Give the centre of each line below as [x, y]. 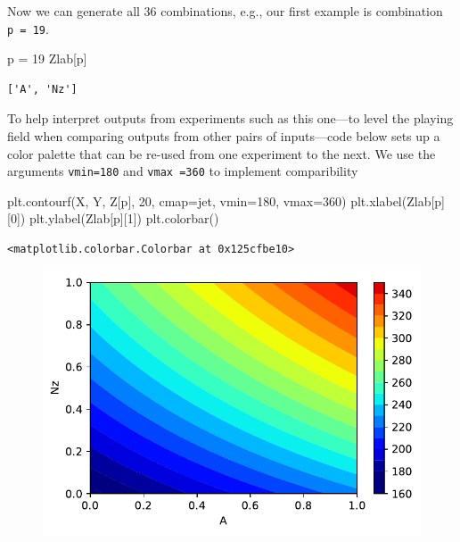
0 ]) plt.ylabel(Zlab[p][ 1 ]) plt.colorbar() [115, 218]
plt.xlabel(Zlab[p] [398, 200]
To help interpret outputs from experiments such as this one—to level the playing [230, 118]
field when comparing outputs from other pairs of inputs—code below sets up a [224, 136]
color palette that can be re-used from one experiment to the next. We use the [222, 153]
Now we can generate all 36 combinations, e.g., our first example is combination [225, 11]
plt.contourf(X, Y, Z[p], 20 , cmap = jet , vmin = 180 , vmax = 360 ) [177, 200]
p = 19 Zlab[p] [47, 58]
